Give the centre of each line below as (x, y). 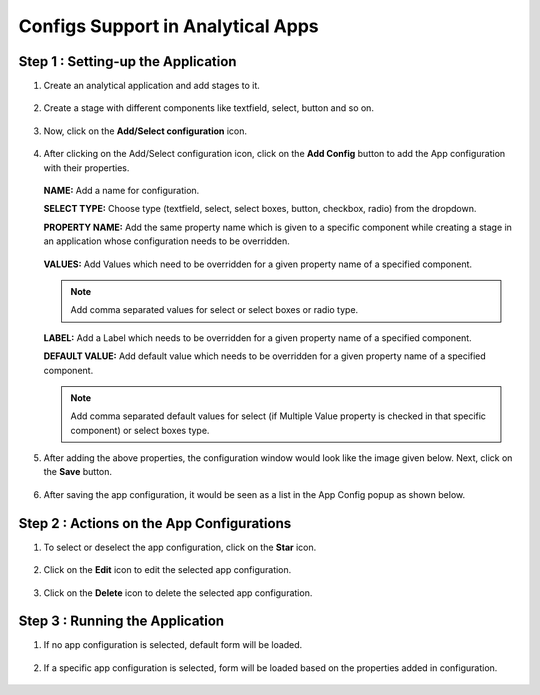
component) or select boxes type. (140, 430)
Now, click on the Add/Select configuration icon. (145, 131)
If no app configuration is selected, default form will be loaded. (173, 645)
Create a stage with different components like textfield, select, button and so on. (209, 108)
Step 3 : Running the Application (121, 621)
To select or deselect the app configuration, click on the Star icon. (180, 547)
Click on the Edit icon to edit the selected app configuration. (167, 570)
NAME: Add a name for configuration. (121, 191)
